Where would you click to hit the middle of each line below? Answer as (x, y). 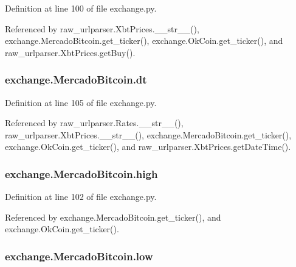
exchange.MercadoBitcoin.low (79, 256)
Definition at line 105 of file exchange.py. (81, 102)
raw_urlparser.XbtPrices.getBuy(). (70, 52)
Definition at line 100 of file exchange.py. (81, 8)
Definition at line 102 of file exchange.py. (81, 197)
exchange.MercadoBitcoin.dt (76, 80)
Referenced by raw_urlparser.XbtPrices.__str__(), (102, 28)
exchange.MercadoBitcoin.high (81, 173)
